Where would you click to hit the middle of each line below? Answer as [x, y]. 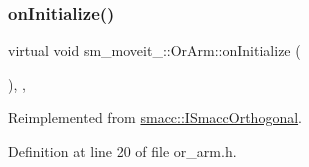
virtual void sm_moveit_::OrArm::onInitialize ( [154, 50]
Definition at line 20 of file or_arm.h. [122, 151]
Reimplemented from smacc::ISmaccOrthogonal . [155, 117]
